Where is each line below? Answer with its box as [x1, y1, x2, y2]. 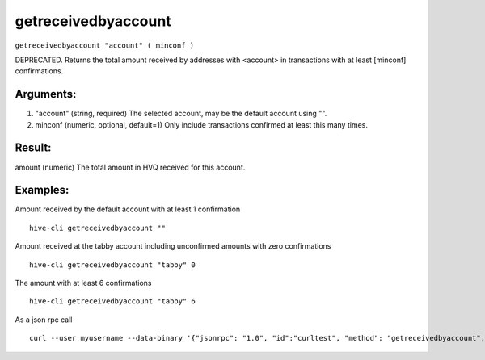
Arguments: [15, 87, 77, 101]
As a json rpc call [15, 315, 73, 324]
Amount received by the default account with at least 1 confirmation [15, 204, 241, 214]
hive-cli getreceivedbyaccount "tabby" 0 [29, 260, 196, 270]
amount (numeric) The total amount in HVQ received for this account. [15, 162, 246, 172]
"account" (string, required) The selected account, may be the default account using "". [35, 109, 327, 119]
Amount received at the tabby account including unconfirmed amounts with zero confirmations [15, 241, 331, 251]
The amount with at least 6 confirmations [15, 278, 152, 287]
